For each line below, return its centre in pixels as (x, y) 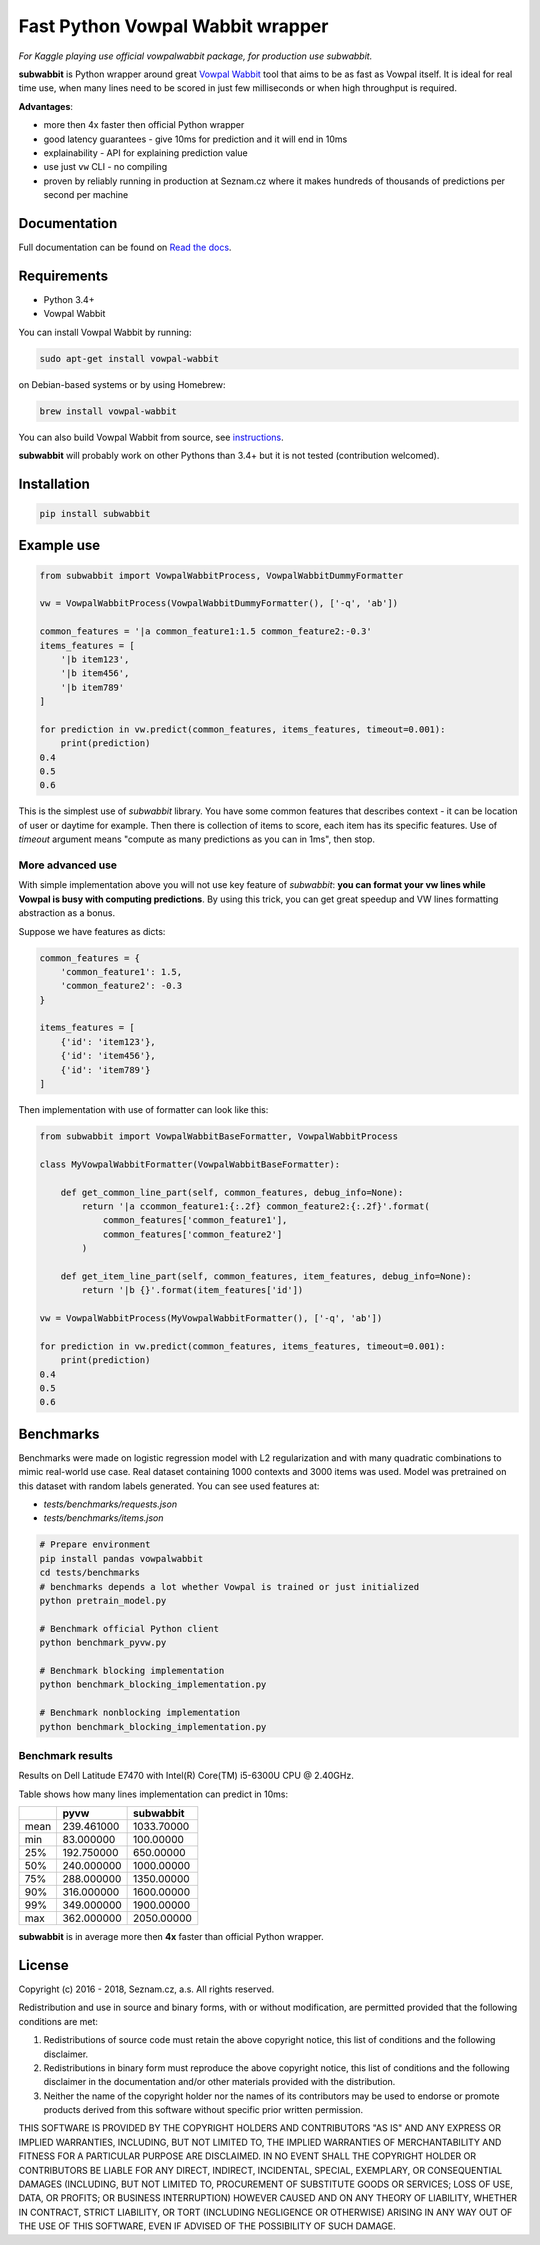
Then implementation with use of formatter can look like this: (143, 1109)
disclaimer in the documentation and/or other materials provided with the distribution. (219, 2082)
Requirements (63, 275)
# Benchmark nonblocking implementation (139, 1713)
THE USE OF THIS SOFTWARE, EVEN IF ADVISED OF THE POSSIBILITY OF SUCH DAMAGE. (207, 2226)
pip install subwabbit (95, 513)
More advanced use (68, 865)
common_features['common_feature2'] (192, 1234)
